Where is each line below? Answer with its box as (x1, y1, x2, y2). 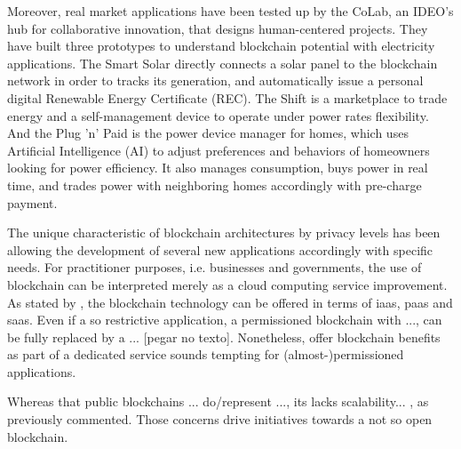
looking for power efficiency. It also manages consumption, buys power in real (7, 158, 428, 177)
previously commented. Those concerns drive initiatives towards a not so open (7, 410, 433, 429)
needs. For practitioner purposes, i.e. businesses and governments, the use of (7, 258, 422, 277)
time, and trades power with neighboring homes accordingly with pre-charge (7, 175, 422, 194)
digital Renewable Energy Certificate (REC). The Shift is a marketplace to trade (7, 88, 448, 107)
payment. (7, 193, 58, 212)
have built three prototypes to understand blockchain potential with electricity (7, 36, 435, 55)
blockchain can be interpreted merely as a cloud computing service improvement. (7, 275, 448, 293)
